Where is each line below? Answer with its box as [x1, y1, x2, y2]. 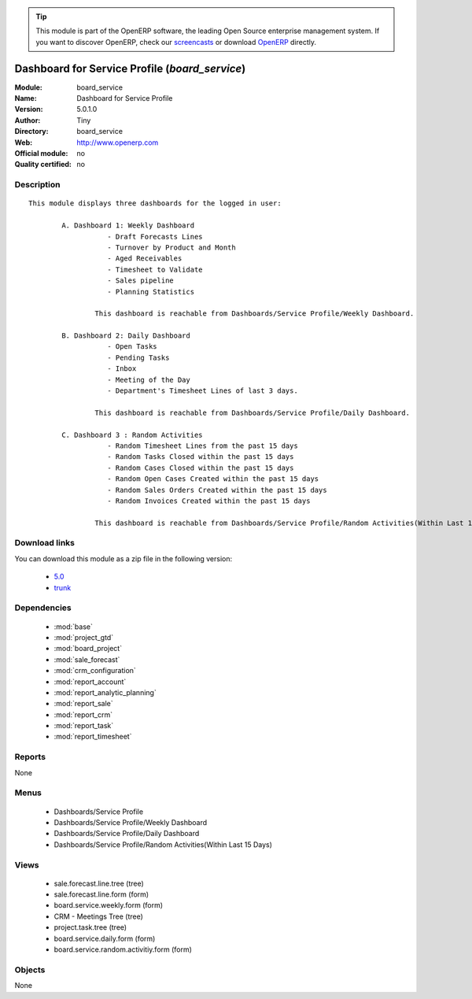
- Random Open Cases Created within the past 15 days [107, 475, 319, 483]
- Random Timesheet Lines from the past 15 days [107, 441, 298, 450]
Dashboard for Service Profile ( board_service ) [14, 61, 246, 75]
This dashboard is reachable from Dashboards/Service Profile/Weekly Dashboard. [94, 309, 415, 318]
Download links [14, 538, 75, 549]
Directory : [14, 127, 49, 136]
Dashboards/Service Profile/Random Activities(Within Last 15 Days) [53, 839, 273, 849]
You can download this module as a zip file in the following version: [14, 553, 233, 563]
